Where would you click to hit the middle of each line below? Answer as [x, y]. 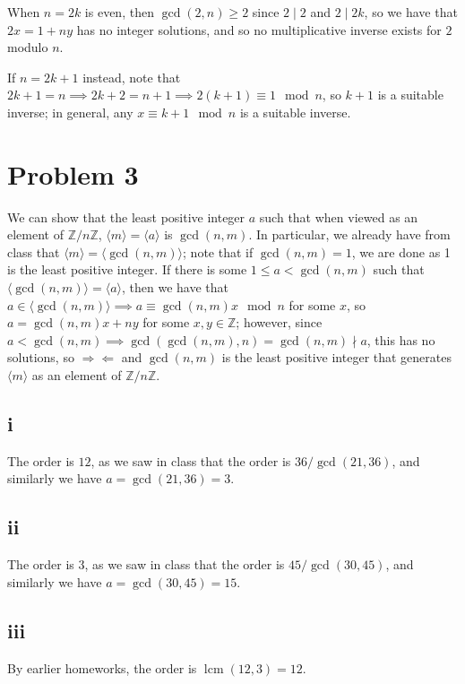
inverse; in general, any [70, 112]
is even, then [119, 12]
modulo [28, 47]
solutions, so [41, 357]
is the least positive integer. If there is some [127, 269]
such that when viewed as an [339, 216]
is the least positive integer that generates [336, 357]
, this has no [401, 339]
